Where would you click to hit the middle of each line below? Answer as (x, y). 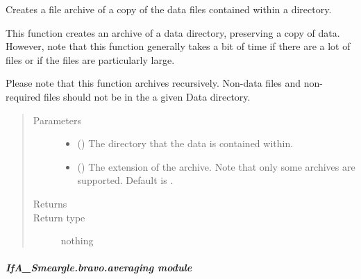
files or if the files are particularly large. (90, 59)
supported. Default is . (125, 180)
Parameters (57, 120)
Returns (50, 203)
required (23, 96)
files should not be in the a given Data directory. (147, 96)
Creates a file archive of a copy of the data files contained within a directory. (169, 9)
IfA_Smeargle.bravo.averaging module (99, 268)
